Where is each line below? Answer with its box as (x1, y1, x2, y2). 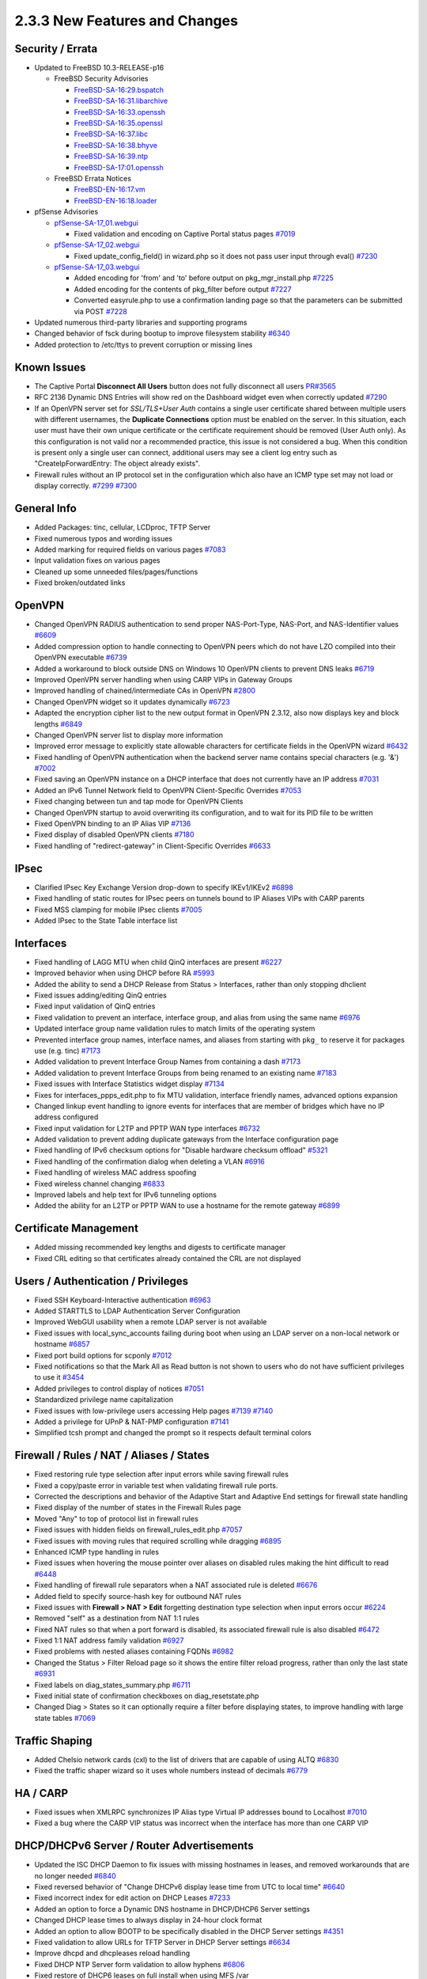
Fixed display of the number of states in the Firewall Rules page (34, 1502, 241, 1512)
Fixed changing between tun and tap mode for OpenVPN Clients (34, 796, 244, 807)
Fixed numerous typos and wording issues (34, 534, 173, 543)
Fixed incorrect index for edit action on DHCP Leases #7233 (34, 1893, 231, 1903)
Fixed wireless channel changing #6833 (34, 1179, 165, 1188)
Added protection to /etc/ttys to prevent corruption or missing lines (34, 340, 253, 349)
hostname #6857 (34, 1339, 90, 1349)
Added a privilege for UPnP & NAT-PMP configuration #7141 (34, 1417, 229, 1426)
